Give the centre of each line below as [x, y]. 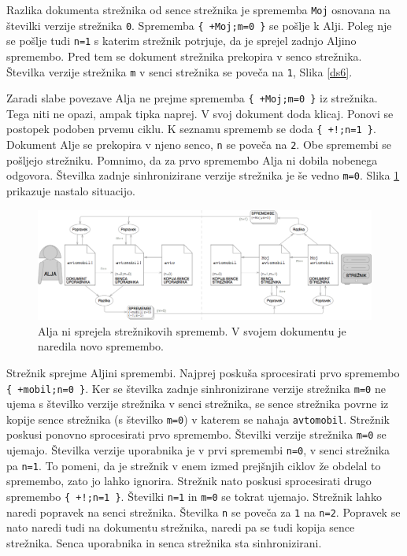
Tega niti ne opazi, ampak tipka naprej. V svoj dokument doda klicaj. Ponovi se [200, 113]
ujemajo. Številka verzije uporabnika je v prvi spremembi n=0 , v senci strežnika [198, 450]
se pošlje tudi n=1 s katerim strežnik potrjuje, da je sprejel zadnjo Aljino [181, 41]
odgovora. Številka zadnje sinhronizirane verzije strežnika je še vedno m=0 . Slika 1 [203, 175]
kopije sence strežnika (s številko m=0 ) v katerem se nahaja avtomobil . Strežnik [198, 419]
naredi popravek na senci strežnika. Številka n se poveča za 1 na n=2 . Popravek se [203, 512]
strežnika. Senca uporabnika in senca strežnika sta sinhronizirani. [164, 542]
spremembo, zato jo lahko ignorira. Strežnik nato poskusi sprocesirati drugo [189, 481]
